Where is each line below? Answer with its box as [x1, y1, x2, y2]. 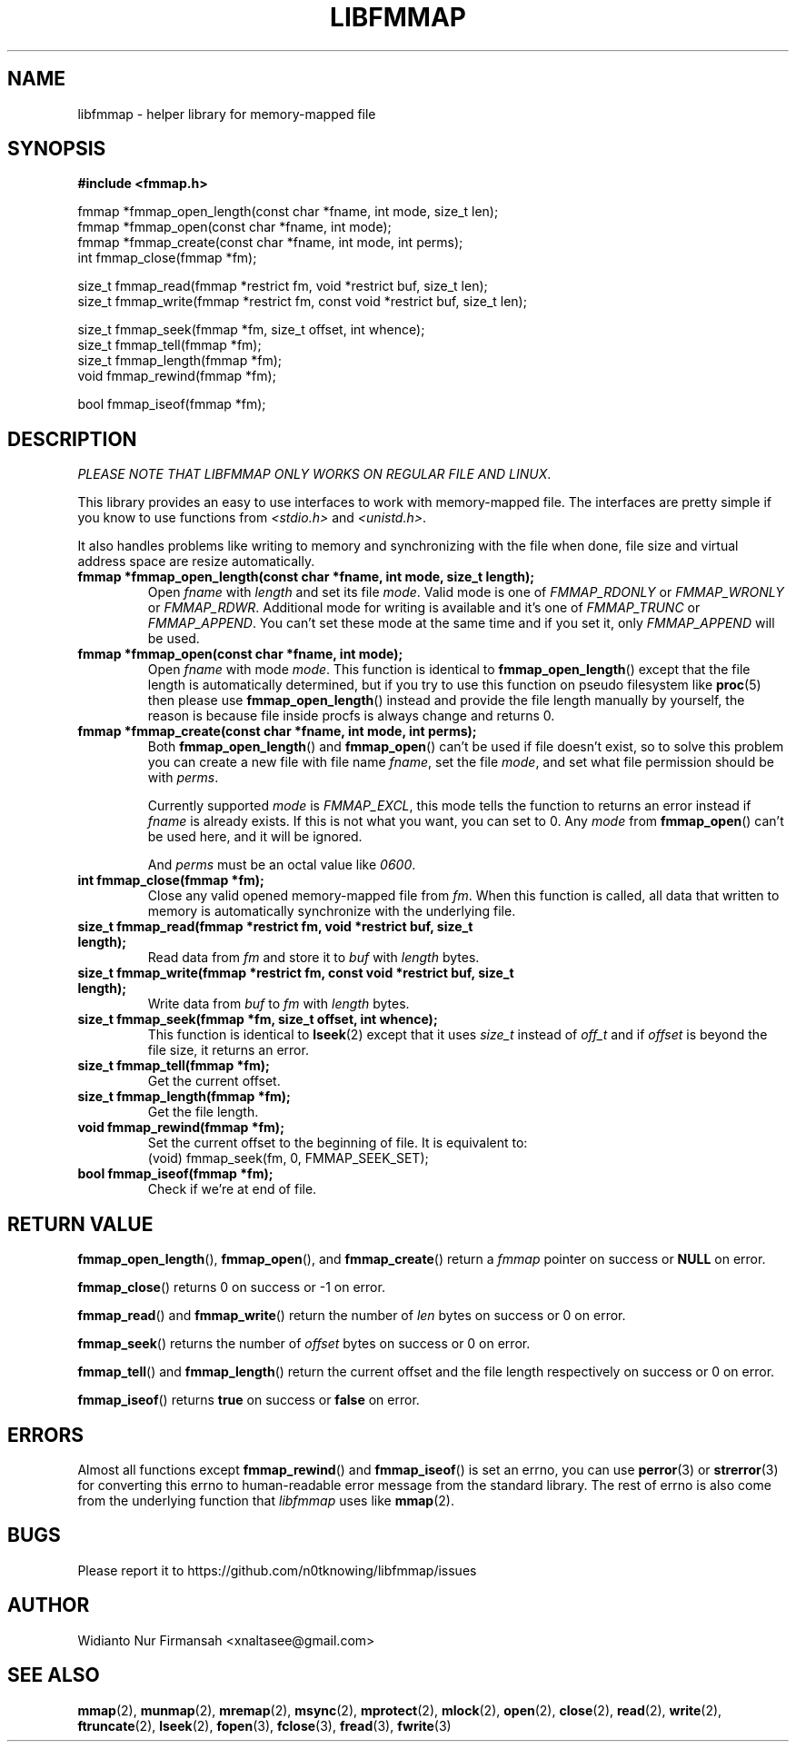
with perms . [147, 770, 219, 786]
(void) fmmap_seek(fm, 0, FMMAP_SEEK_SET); [147, 1150, 429, 1167]
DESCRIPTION [7, 427, 137, 451]
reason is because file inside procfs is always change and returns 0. [147, 708, 555, 724]
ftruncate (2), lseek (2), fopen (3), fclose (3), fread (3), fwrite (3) [77, 1717, 452, 1734]
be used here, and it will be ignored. [147, 829, 363, 845]
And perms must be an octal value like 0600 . [147, 857, 416, 873]
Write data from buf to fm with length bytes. [147, 996, 410, 1012]
